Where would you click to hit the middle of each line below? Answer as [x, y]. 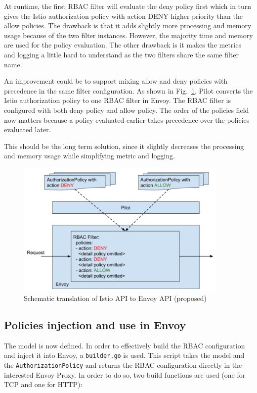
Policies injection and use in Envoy [95, 324]
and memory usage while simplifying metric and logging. [89, 156]
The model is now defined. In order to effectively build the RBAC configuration [125, 345]
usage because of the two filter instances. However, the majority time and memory [128, 35]
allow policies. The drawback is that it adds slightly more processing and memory [128, 25]
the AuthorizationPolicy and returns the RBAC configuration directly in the [123, 365]
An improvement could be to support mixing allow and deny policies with [116, 81]
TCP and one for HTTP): [43, 384]
